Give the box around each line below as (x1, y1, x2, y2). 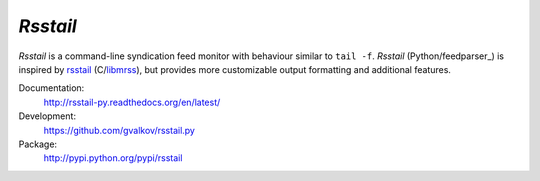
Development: (18, 110, 77, 122)
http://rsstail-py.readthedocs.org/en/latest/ (43, 96, 221, 108)
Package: (18, 138, 58, 150)
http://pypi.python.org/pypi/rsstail (43, 152, 183, 164)
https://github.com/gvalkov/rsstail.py (43, 124, 195, 136)
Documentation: (18, 82, 85, 94)
